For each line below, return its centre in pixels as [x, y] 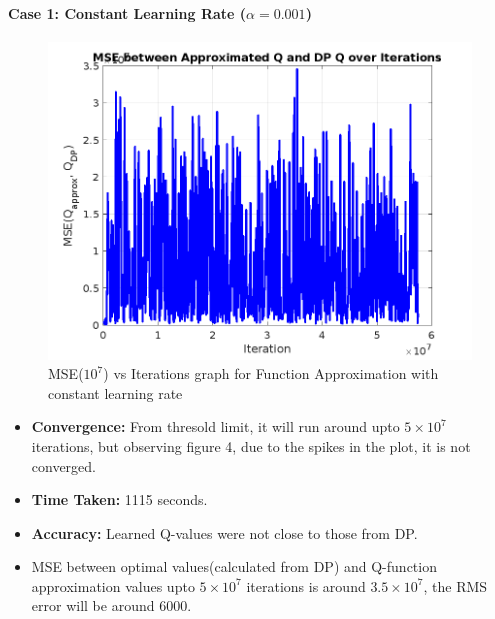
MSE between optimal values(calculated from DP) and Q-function [234, 566]
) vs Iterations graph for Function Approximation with [271, 373]
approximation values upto [113, 585]
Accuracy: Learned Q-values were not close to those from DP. [224, 532]
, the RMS [455, 585]
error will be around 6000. [111, 605]
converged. [64, 465]
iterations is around [306, 585]
